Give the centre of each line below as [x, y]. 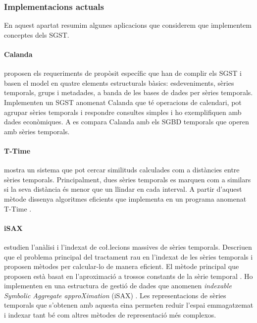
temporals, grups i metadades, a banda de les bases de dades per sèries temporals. [128, 92]
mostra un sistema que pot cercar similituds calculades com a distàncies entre [122, 170]
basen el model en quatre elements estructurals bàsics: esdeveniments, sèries [119, 82]
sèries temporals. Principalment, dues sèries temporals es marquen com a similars [128, 179]
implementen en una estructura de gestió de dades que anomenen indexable [118, 286]
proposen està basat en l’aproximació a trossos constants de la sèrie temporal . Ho [128, 276]
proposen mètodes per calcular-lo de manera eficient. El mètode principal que [122, 266]
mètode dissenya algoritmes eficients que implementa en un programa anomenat [125, 198]
